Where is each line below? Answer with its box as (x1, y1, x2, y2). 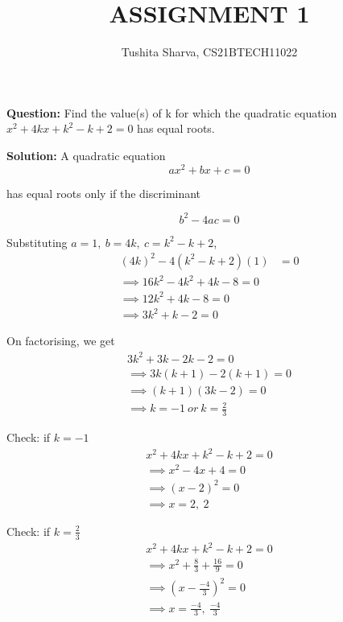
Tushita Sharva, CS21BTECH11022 (121, 43, 298, 60)
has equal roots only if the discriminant (6, 184, 201, 201)
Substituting (6, 233, 68, 250)
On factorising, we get (6, 332, 115, 349)
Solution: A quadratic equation (6, 146, 166, 163)
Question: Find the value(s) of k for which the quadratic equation (6, 104, 337, 121)
